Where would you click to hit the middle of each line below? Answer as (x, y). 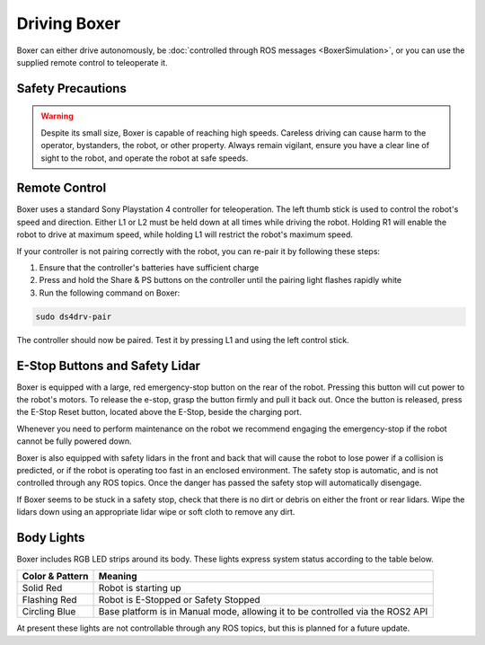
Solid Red (42, 588)
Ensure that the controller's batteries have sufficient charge (149, 267)
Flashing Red (49, 600)
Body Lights (51, 538)
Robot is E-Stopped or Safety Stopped (179, 600)
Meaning (118, 577)
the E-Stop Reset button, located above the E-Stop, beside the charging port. (159, 412)
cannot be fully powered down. (74, 441)
